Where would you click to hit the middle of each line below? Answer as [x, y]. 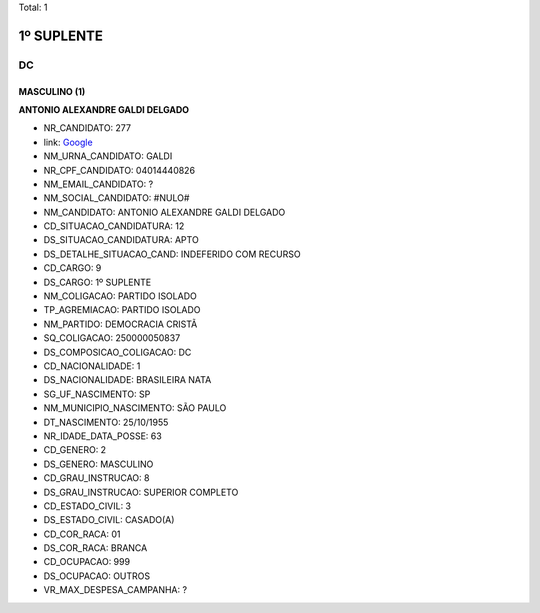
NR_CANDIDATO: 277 [87, 128]
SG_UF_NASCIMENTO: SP [97, 394]
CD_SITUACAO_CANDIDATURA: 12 [114, 226]
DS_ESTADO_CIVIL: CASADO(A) [109, 520]
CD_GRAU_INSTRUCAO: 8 [96, 478]
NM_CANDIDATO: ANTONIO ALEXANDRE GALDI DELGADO [164, 212]
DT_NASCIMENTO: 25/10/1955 [106, 422]
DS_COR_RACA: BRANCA [95, 548]
